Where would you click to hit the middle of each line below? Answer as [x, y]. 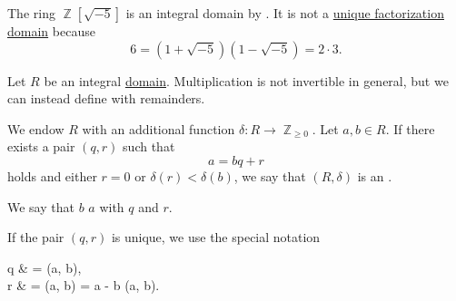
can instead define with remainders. [106, 98]
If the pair [36, 237]
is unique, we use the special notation [216, 237]
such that [149, 146]
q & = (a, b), [45, 267]
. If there [410, 128]
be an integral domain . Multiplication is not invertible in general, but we [246, 80]
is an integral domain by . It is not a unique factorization [285, 13]
